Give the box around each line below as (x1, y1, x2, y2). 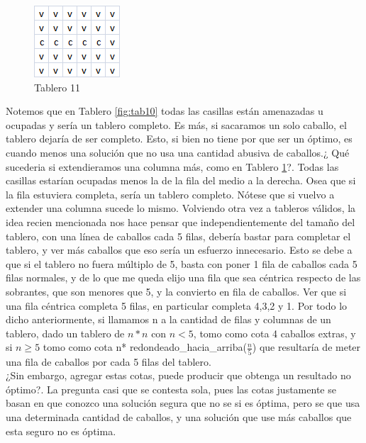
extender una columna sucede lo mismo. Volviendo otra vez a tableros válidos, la (6, 201, 356, 215)
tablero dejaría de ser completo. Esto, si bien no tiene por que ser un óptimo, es (6, 131, 353, 146)
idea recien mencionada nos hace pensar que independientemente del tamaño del (6, 214, 355, 229)
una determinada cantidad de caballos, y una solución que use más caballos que (6, 409, 352, 424)
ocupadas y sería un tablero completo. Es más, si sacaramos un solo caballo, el (6, 117, 347, 132)
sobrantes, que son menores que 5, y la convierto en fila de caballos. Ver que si (6, 284, 347, 298)
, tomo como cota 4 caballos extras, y (193, 325, 356, 340)
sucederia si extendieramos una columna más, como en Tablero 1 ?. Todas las (6, 159, 339, 174)
